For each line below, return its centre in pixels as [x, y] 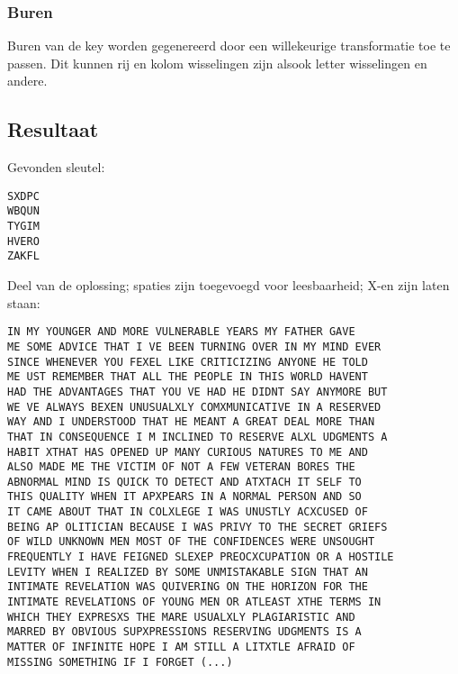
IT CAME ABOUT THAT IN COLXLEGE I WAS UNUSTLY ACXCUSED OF [188, 512]
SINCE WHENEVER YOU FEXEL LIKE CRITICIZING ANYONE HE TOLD [188, 362]
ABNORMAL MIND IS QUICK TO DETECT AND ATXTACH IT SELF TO [184, 482]
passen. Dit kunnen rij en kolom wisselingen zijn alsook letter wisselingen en [217, 63]
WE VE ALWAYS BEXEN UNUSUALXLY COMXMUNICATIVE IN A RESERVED [194, 407]
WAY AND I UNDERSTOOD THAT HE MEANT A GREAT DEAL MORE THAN [191, 422]
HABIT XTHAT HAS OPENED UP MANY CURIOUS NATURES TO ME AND [188, 452]
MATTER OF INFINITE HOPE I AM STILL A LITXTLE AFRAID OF [181, 647]
